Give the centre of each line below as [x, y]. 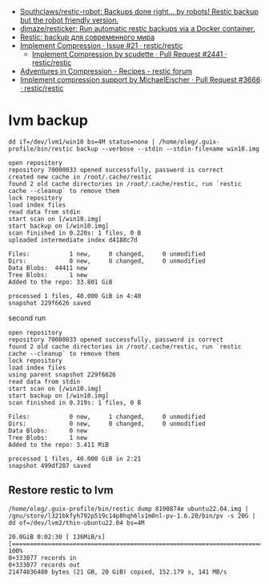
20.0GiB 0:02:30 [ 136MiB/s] [57, 537]
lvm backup [48, 121]
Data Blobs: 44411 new [48, 268]
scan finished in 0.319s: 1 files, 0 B [75, 403]
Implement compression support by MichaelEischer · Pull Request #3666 [140, 80]
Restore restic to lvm [61, 491]
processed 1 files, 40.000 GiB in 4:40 [75, 296]
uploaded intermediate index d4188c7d [73, 240]
